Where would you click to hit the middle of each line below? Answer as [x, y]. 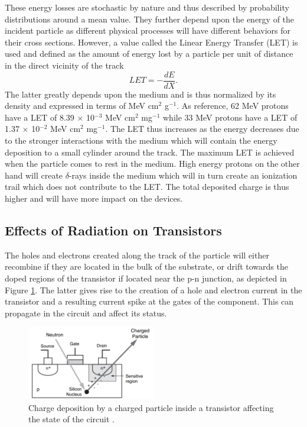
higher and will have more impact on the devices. [94, 198]
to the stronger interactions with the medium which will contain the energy [141, 140]
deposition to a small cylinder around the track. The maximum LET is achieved [150, 152]
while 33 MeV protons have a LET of [230, 117]
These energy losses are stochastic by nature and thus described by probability [147, 7]
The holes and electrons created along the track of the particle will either [137, 255]
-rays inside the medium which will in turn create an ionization [183, 175]
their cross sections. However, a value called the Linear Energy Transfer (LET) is [151, 42]
